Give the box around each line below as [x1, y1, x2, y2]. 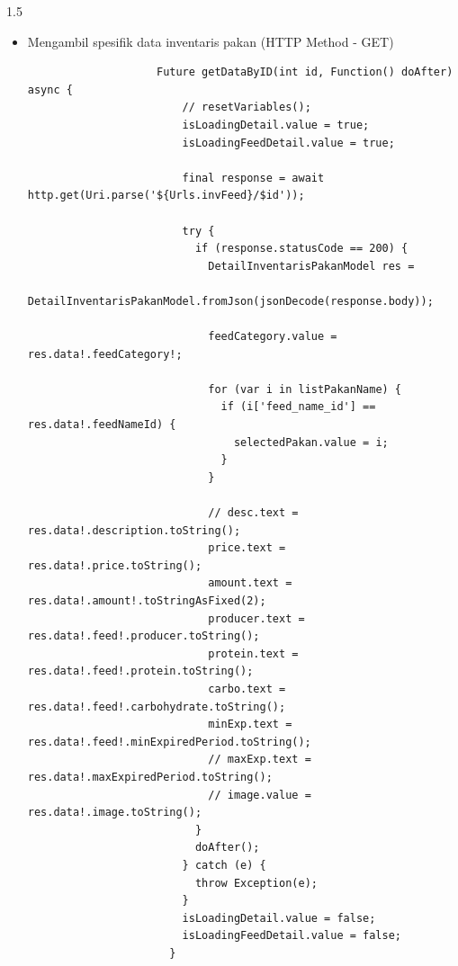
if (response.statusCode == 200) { [194, 242, 409, 255]
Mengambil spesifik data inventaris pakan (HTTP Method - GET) [27, 31, 394, 50]
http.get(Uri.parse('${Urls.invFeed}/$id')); [27, 189, 305, 202]
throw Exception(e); [194, 876, 318, 890]
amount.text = [208, 577, 292, 590]
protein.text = [208, 647, 299, 660]
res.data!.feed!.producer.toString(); [27, 630, 260, 643]
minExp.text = [208, 718, 292, 731]
